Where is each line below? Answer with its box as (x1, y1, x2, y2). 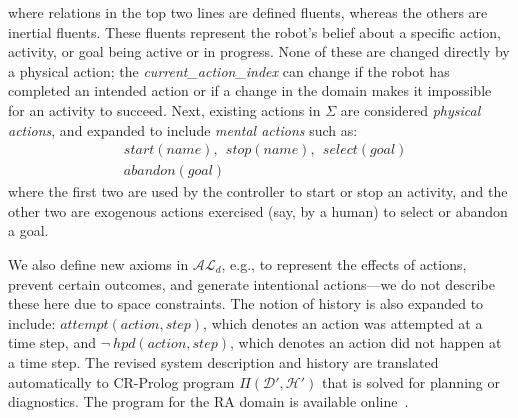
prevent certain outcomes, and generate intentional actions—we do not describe (8, 273, 495, 294)
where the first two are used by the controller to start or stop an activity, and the (8, 181, 508, 202)
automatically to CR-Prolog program (8, 371, 235, 392)
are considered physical (340, 99, 481, 120)
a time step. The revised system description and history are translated (8, 351, 439, 372)
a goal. (8, 220, 49, 241)
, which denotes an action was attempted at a (203, 312, 483, 333)
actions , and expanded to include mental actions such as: (8, 119, 358, 140)
